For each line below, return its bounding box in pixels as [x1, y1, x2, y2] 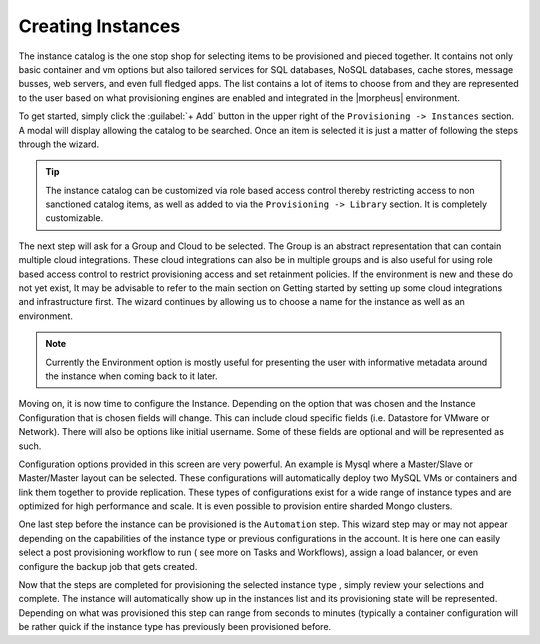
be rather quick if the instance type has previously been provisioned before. [18, 621, 332, 633]
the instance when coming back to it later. [45, 370, 218, 382]
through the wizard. [18, 138, 100, 150]
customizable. [45, 212, 104, 224]
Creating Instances [18, 15, 181, 37]
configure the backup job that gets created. [18, 560, 198, 572]
